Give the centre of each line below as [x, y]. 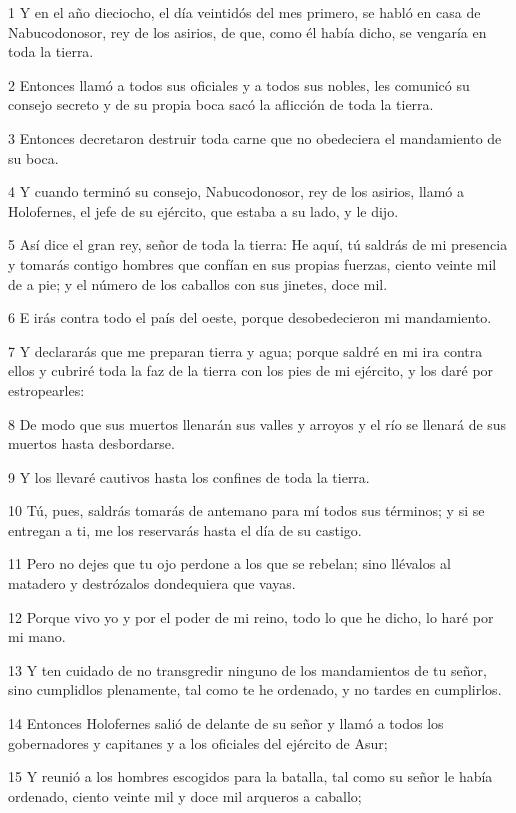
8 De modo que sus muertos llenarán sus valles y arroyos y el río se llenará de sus [257, 423]
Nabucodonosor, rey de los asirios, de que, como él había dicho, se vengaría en [247, 31]
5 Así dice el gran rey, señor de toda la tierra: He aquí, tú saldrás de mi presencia [258, 244]
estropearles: [46, 389]
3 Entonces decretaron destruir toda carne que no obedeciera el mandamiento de [255, 137]
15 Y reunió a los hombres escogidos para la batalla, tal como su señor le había [250, 776]
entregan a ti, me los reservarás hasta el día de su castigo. [185, 529]
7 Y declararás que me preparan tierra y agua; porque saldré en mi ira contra [245, 350]
